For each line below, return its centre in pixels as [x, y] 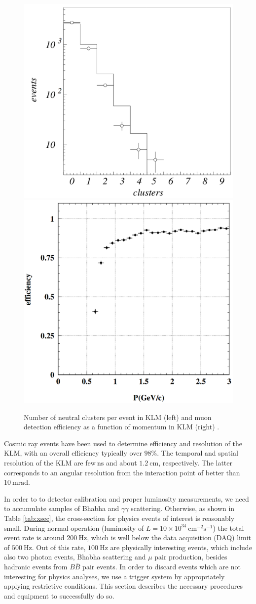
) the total [228, 528]
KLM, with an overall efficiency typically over [73, 453]
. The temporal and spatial [198, 453]
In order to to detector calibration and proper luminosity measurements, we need [127, 498]
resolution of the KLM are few [50, 463]
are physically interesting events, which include [181, 547]
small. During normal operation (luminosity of [74, 528]
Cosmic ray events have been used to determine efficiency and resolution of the [123, 443]
